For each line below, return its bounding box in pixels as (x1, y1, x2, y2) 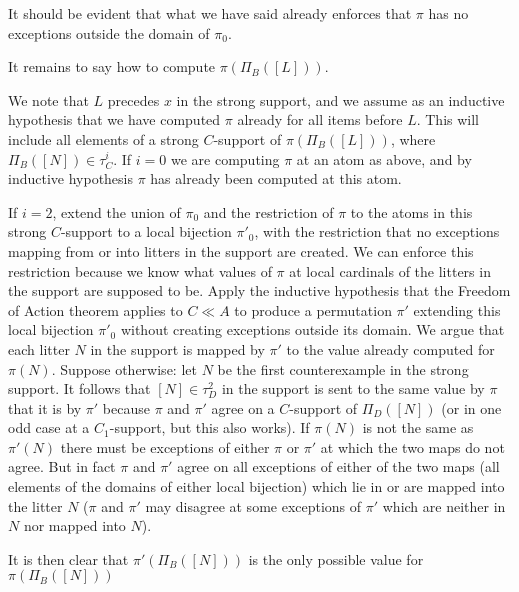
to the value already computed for (286, 338, 495, 359)
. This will (416, 109, 480, 130)
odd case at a (8, 417, 90, 438)
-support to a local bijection (60, 221, 232, 242)
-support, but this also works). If (109, 417, 310, 438)
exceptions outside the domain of (8, 22, 210, 43)
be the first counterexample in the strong (217, 358, 469, 379)
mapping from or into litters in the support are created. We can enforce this (8, 240, 474, 261)
